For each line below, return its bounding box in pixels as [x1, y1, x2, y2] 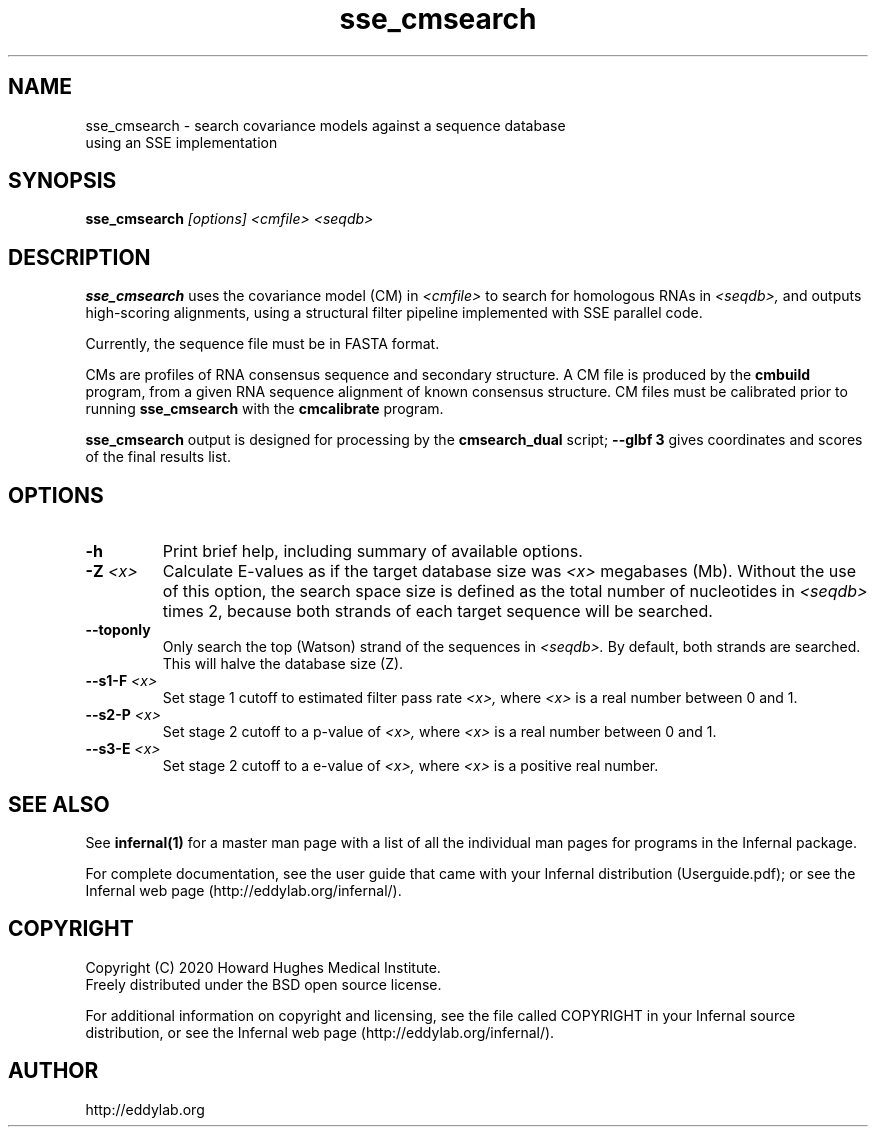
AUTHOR [8, 1058, 99, 1084]
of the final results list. [85, 448, 231, 466]
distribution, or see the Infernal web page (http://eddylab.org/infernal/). [85, 1023, 555, 1041]
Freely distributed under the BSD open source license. [85, 975, 442, 993]
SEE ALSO [8, 791, 110, 817]
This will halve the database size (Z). [162, 655, 404, 673]
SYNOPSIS [8, 168, 117, 194]
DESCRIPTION [8, 244, 151, 270]
